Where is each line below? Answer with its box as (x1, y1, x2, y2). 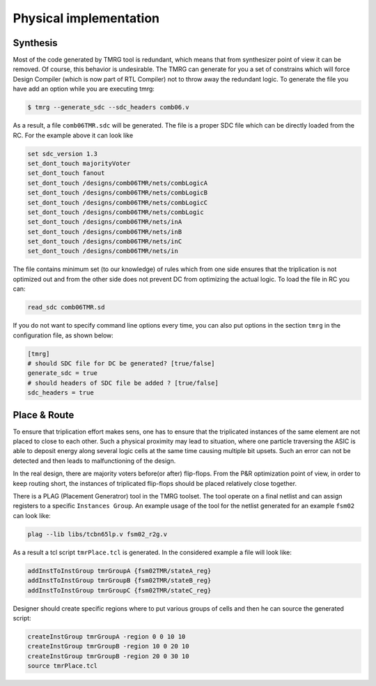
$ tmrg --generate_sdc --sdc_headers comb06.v (27, 103, 189, 112)
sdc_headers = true (27, 389, 94, 397)
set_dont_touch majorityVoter (27, 159, 131, 167)
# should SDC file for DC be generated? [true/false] (27, 359, 215, 367)
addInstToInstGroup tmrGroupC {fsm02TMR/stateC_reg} (27, 586, 212, 594)
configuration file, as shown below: (13, 331, 114, 340)
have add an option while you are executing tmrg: (13, 84, 155, 93)
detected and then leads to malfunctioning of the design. (13, 457, 176, 465)
